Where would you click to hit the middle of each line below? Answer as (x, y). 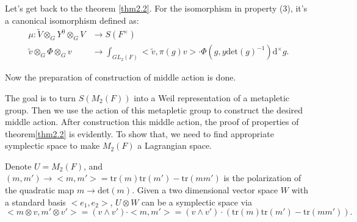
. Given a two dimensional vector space (205, 190)
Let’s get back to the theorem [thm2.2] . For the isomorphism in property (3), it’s (156, 8)
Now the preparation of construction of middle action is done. (121, 77)
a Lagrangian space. (175, 145)
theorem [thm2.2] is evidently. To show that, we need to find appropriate (139, 133)
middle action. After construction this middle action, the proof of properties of (152, 122)
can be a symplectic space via (197, 202)
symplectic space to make (52, 145)
